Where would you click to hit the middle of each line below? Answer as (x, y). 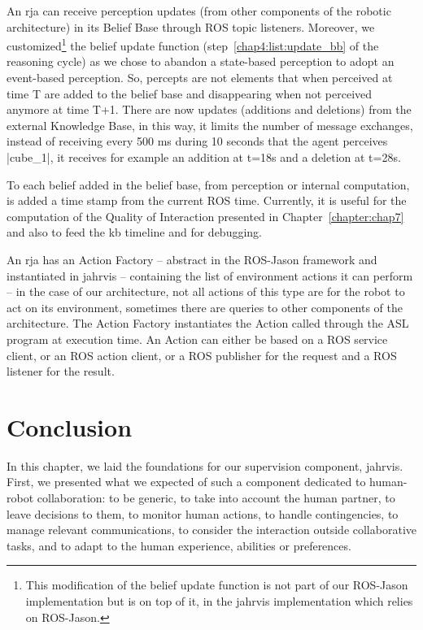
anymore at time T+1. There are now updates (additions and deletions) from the (209, 109)
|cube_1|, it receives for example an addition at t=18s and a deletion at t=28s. (204, 157)
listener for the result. (61, 371)
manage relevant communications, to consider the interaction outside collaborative (211, 530)
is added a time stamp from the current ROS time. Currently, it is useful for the (207, 200)
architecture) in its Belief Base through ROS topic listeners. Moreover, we (191, 26)
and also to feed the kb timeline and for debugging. (134, 232)
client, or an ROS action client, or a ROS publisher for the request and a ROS (202, 355)
